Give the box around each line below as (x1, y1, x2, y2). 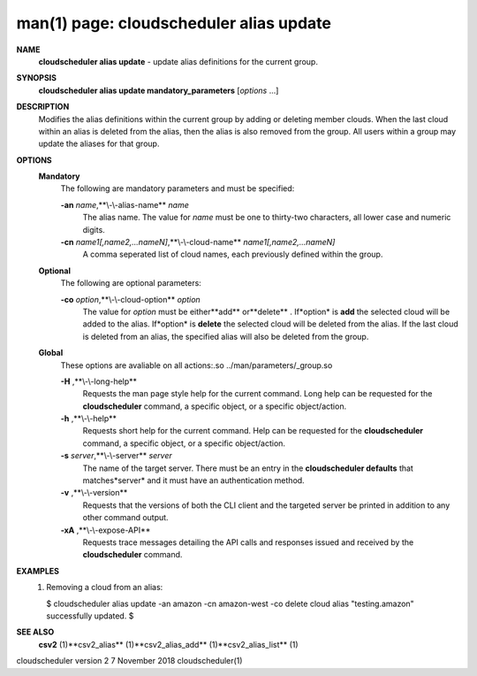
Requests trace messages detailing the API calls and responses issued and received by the (82, 537, 414, 548)
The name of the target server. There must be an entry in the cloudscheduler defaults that (82, 463, 414, 473)
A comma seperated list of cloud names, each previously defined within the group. (82, 249, 383, 260)
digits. (82, 224, 105, 234)
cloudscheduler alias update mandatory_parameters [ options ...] (38, 85, 279, 96)
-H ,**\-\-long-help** (60, 376, 137, 387)
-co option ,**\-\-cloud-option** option (60, 294, 201, 304)
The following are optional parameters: (60, 278, 202, 288)
